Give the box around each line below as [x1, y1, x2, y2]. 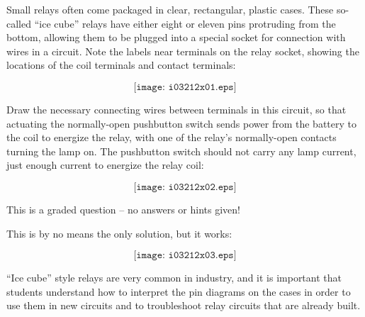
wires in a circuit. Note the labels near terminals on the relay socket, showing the [6, 43, 359, 58]
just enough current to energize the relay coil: [6, 157, 204, 172]
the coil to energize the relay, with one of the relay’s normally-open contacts [6, 130, 337, 145]
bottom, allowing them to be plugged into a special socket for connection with [6, 30, 346, 45]
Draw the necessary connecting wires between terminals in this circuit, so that [6, 101, 347, 116]
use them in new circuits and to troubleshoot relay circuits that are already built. [6, 298, 361, 313]
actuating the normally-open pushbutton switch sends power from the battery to [6, 116, 356, 130]
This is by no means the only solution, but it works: [6, 226, 232, 240]
